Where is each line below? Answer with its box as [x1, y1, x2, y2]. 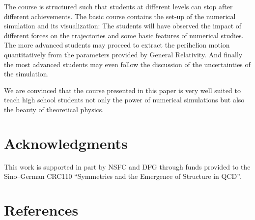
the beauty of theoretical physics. [4, 104, 104, 114]
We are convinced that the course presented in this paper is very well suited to [4, 85, 241, 95]
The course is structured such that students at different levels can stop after [4, 1, 233, 11]
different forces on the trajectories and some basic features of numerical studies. [4, 30, 244, 40]
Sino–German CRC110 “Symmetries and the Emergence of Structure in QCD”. [4, 171, 241, 181]
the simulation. [4, 69, 49, 79]
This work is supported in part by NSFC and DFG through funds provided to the [4, 161, 251, 171]
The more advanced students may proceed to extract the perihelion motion [4, 40, 230, 50]
